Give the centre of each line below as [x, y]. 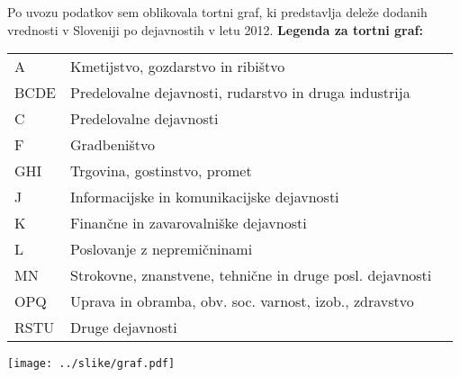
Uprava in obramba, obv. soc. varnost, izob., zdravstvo [242, 301]
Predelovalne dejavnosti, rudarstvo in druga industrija [240, 93]
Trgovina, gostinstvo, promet [161, 171]
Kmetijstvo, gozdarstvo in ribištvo [178, 67]
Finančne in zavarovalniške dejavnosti [189, 223]
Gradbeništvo [113, 145]
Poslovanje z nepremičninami [162, 249]
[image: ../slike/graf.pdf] [91, 364]
